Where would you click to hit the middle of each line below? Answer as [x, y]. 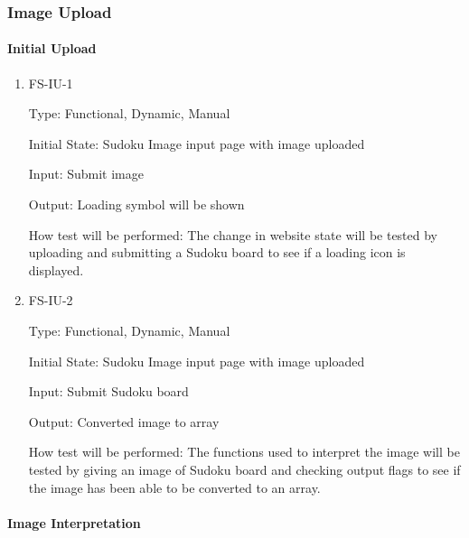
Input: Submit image [86, 174]
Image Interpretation [74, 522]
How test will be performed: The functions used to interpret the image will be [244, 452]
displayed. [56, 269]
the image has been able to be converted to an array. [174, 487]
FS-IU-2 [51, 300]
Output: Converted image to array [124, 421]
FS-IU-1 [51, 83]
